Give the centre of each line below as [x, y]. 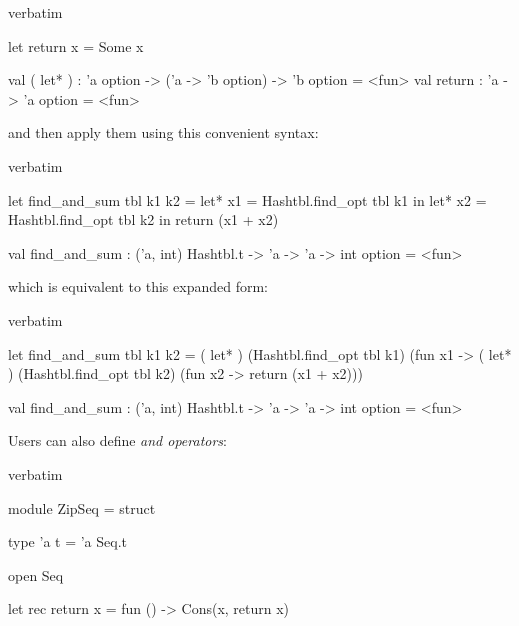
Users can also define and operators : [117, 440]
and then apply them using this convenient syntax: [163, 132]
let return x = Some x [76, 45]
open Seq [36, 574]
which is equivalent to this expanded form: [138, 286]
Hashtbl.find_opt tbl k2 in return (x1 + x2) [143, 219]
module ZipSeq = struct [82, 507]
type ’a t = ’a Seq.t [67, 541]
